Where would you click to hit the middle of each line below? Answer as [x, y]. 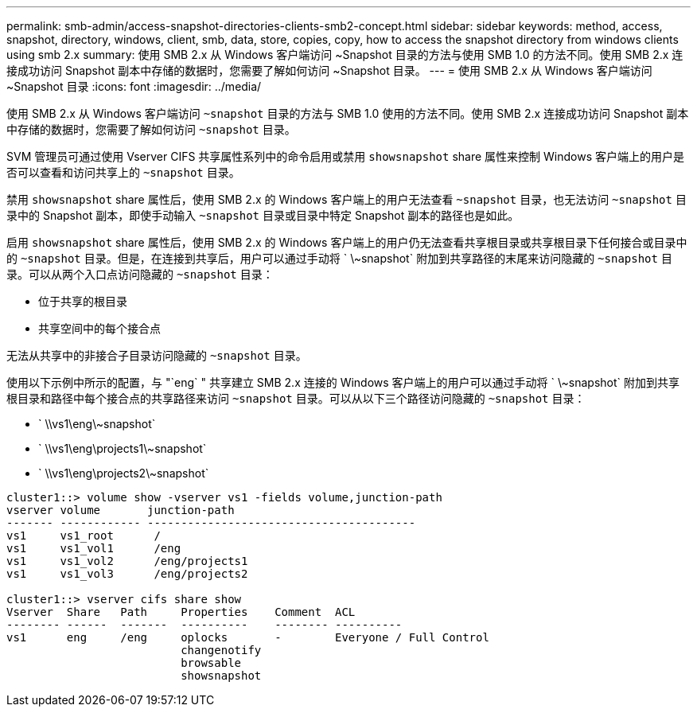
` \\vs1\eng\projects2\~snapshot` [124, 473]
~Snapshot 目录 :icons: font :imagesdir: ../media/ [134, 86]
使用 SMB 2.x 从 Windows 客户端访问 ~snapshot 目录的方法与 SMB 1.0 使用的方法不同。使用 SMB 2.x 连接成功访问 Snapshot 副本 [348, 113]
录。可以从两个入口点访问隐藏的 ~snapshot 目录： [140, 274]
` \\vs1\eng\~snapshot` [97, 424]
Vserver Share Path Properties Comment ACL [181, 612]
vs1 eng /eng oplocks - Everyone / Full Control [248, 637]
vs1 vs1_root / [84, 536]
